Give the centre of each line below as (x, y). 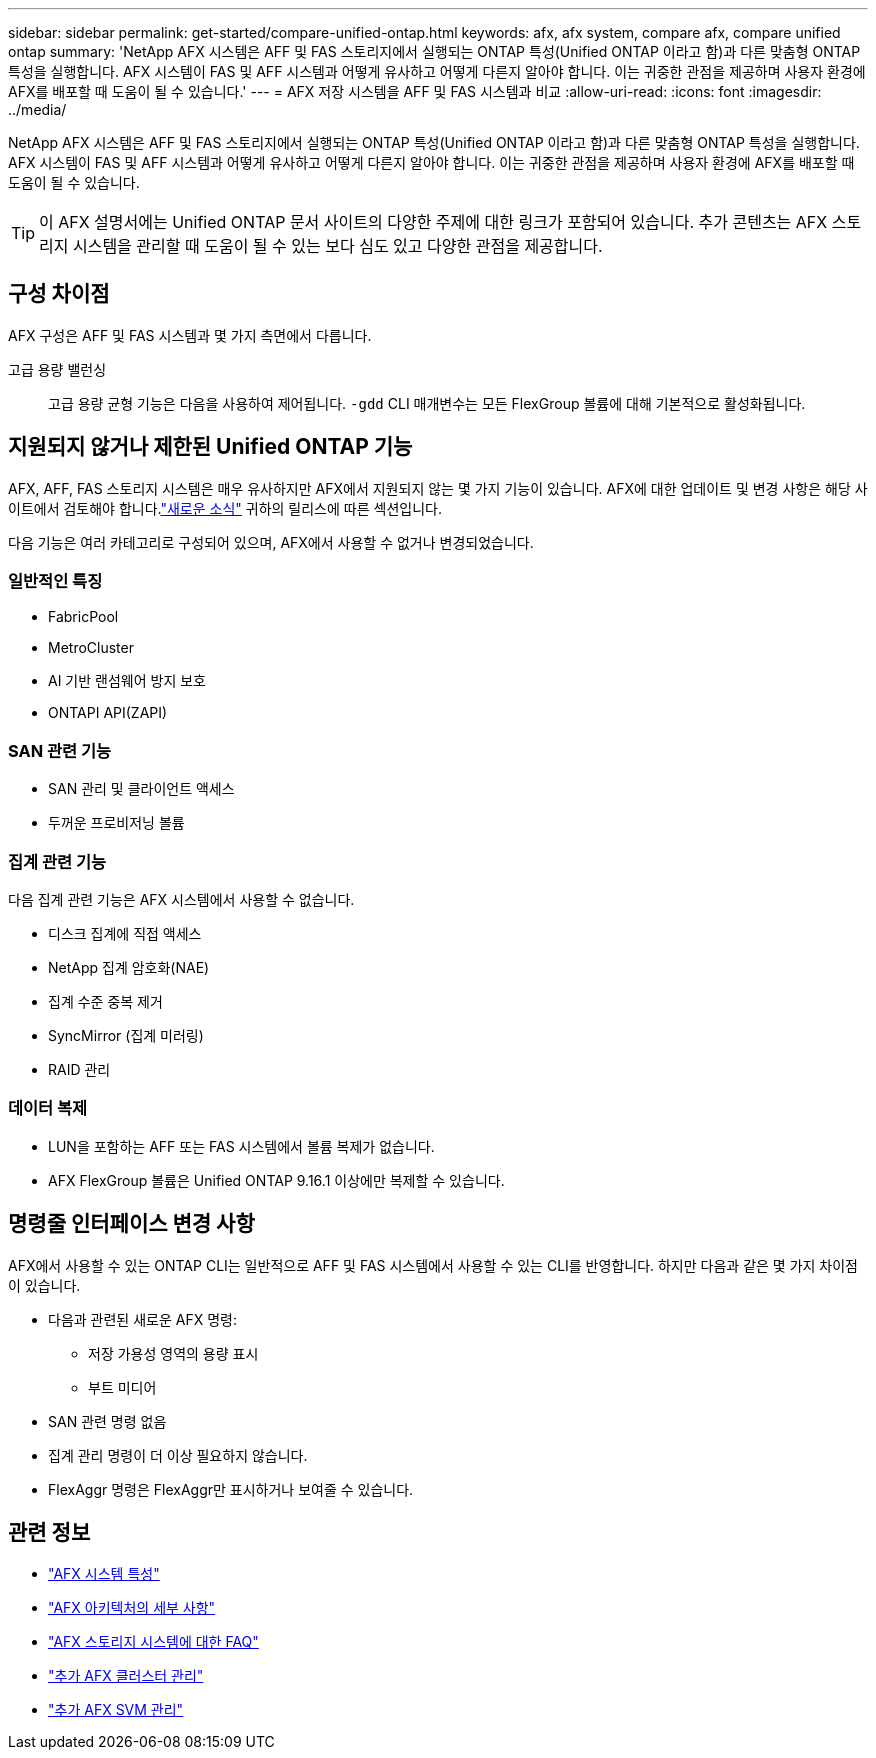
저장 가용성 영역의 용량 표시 (173, 1353)
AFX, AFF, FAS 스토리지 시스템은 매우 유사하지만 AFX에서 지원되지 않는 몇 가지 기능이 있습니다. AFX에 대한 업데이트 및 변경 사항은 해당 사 (438, 488)
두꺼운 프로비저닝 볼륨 (116, 823)
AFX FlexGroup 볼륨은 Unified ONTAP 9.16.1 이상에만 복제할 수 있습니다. (276, 1180)
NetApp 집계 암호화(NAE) (129, 967)
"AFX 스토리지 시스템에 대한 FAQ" (153, 1642)
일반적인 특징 (55, 581)
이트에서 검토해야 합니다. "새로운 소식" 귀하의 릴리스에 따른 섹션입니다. (225, 508)
